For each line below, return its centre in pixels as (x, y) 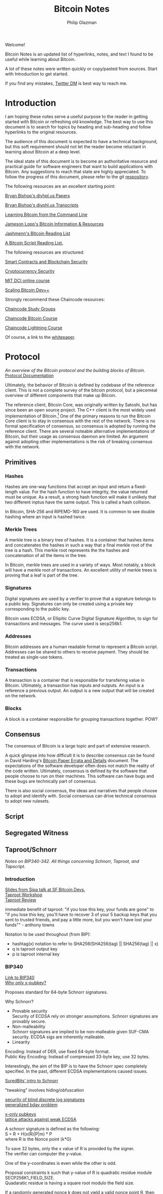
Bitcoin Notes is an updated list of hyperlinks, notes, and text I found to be (79, 54)
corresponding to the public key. (37, 609)
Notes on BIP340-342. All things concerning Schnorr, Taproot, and (72, 861)
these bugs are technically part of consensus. (51, 781)
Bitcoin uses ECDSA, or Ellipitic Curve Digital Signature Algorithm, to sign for (81, 618)
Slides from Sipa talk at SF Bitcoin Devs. (45, 890)
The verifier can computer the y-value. (44, 1154)
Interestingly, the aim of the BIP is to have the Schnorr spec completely (76, 1066)
